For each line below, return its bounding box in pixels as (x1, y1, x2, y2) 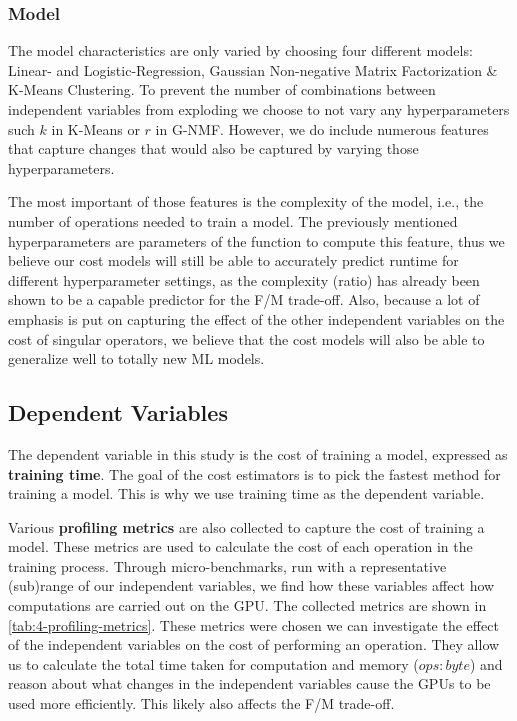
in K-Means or (51, 118, 140, 139)
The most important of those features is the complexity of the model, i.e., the (8, 191, 484, 212)
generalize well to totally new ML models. (8, 348, 265, 369)
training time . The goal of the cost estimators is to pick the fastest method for (8, 463, 501, 484)
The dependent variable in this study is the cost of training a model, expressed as (8, 443, 508, 464)
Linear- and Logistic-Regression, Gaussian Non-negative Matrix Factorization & (8, 59, 498, 80)
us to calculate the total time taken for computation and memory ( (8, 653, 419, 674)
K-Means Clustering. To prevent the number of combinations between (8, 79, 436, 100)
